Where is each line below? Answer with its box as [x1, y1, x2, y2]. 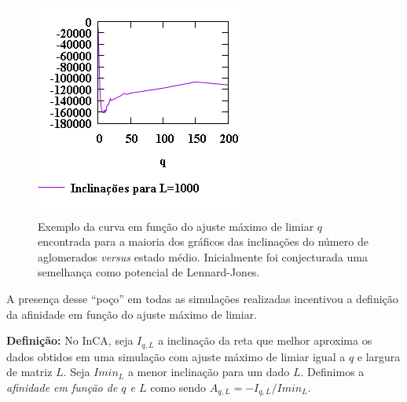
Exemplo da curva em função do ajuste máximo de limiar [38, 217, 314, 234]
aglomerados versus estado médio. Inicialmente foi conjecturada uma [38, 248, 368, 265]
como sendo [150, 378, 207, 395]
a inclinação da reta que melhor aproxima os [158, 332, 372, 349]
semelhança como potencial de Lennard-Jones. [38, 264, 260, 280]
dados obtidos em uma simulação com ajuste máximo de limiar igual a [6, 348, 346, 364]
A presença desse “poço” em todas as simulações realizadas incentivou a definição [6, 290, 398, 306]
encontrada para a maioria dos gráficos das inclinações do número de [38, 233, 368, 250]
